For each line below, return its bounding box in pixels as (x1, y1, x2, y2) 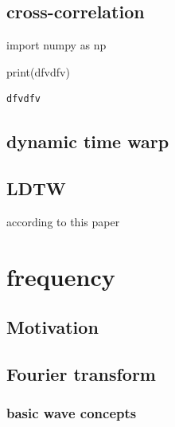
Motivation (6, 315, 99, 339)
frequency (6, 260, 115, 292)
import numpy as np (6, 37, 107, 53)
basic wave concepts (6, 403, 137, 423)
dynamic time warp (6, 129, 169, 154)
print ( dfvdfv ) (6, 63, 70, 80)
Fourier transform (6, 362, 156, 386)
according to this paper (6, 213, 120, 229)
